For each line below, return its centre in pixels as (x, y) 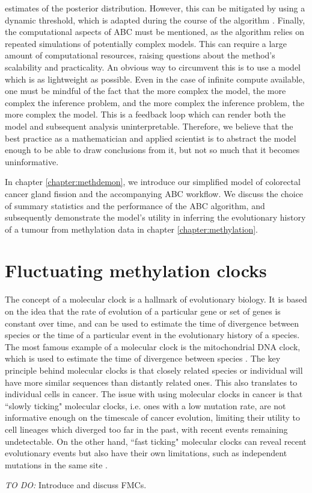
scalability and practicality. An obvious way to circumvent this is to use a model (153, 67)
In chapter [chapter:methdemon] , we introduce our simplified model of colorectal (153, 182)
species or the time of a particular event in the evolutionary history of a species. (152, 335)
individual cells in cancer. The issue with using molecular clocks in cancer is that (154, 394)
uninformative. (32, 161)
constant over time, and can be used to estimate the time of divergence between (152, 323)
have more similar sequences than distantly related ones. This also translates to (151, 382)
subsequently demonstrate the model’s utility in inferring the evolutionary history (155, 217)
